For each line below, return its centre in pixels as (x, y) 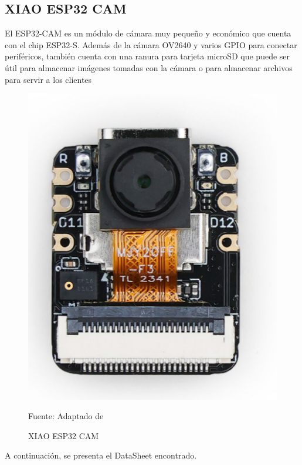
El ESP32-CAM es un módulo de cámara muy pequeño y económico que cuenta (148, 33)
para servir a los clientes (48, 79)
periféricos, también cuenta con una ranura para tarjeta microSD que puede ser (147, 56)
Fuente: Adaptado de (66, 416)
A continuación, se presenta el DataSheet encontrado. (101, 455)
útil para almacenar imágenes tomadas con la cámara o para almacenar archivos (149, 67)
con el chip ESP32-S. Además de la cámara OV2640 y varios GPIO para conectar (151, 44)
